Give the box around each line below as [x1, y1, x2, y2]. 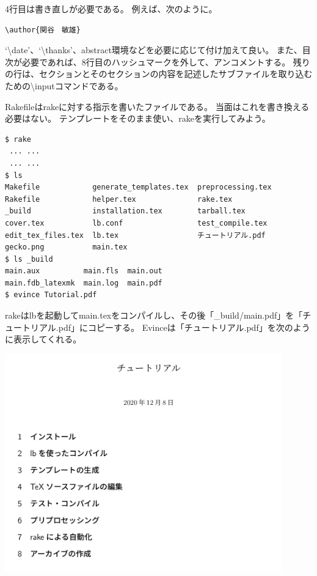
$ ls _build [5, 254, 53, 264]
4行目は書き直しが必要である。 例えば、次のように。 [5, 2, 217, 15]
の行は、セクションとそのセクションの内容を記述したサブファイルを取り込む [5, 67, 313, 80]
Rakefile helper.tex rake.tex [5, 194, 233, 204]
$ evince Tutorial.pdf [5, 290, 97, 300]
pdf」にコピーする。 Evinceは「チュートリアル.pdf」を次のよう [58, 320, 310, 333]
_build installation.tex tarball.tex [5, 207, 246, 216]
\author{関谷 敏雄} [5, 25, 81, 34]
